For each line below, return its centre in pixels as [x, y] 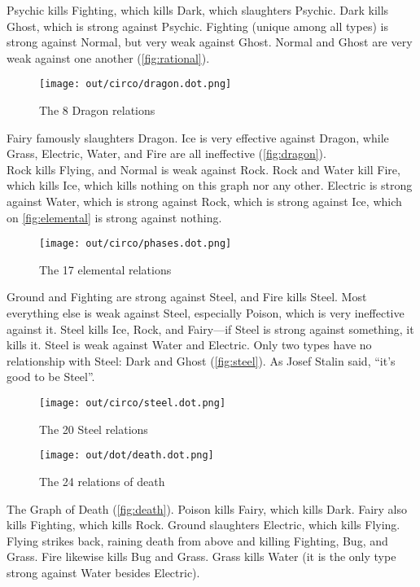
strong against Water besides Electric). [103, 572]
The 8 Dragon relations [97, 110]
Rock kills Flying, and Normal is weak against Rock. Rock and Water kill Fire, [203, 169]
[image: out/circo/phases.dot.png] [136, 244]
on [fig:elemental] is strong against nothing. [114, 217]
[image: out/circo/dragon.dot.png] [136, 84]
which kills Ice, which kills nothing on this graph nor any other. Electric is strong [210, 185]
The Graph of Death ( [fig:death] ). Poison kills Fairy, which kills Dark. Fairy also [207, 508]
